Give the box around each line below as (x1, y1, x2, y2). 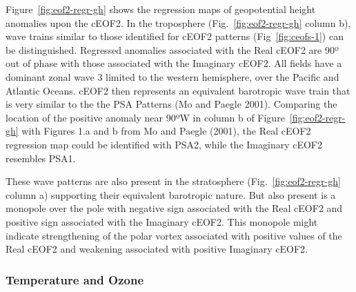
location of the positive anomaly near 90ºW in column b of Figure (6, 110, 285, 124)
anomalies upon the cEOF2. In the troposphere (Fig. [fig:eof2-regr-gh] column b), (6, 15, 351, 30)
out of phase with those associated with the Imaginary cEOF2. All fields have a (6, 56, 342, 70)
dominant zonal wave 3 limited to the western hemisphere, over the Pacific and (6, 69, 339, 84)
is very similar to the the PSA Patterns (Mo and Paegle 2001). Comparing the (6, 97, 337, 111)
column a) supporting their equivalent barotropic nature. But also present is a (6, 187, 336, 202)
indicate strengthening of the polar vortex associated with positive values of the (6, 228, 342, 242)
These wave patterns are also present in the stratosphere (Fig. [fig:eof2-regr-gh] (6, 174, 341, 188)
